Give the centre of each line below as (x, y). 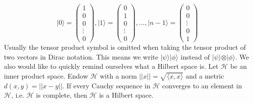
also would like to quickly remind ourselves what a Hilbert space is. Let (111, 66)
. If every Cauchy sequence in (106, 85)
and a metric (205, 76)
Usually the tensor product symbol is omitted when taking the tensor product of (125, 47)
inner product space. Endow (46, 76)
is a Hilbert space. (126, 95)
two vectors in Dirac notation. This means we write (81, 56)
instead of (195, 56)
